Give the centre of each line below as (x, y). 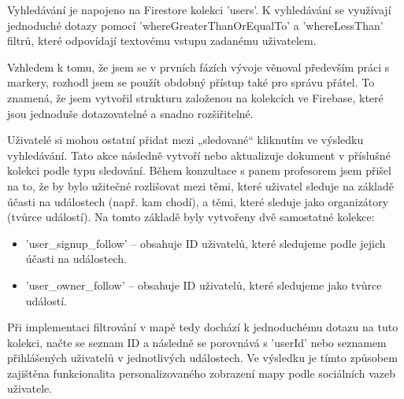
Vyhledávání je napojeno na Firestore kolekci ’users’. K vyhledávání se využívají (199, 9)
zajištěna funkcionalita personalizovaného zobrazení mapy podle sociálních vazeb (202, 373)
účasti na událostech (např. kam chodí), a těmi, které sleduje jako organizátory (198, 201)
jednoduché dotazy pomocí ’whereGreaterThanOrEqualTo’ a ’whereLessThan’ (195, 25)
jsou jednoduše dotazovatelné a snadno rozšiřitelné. (130, 113)
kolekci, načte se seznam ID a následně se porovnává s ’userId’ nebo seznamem (197, 342)
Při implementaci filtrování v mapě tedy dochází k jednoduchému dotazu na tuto (203, 327)
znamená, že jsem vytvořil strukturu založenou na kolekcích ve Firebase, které (195, 97)
